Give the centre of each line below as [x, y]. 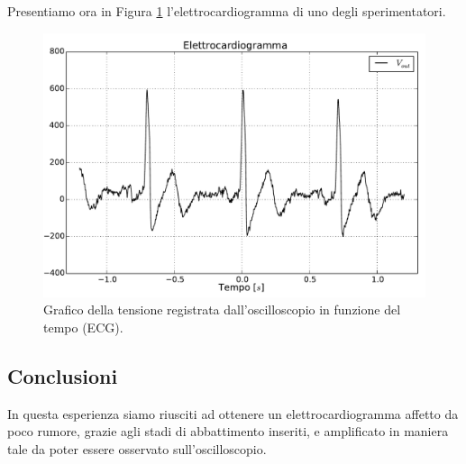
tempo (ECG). [83, 327]
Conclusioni [63, 375]
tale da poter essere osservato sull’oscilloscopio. [137, 448]
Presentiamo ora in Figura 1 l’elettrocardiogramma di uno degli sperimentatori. [227, 11]
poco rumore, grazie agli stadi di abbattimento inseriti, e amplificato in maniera [228, 431]
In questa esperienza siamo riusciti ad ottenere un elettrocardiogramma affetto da [233, 413]
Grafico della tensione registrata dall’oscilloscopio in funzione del [222, 309]
